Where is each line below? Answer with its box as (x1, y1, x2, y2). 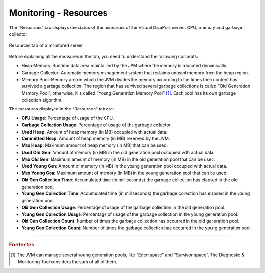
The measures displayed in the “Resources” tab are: (9, 106, 114, 112)
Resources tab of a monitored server (9, 42, 83, 49)
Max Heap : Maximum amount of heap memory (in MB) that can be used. (21, 142, 168, 148)
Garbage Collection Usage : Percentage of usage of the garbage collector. (21, 122, 172, 128)
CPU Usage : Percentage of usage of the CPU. (21, 115, 114, 121)
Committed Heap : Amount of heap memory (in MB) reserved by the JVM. (21, 136, 170, 142)
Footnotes (9, 241, 35, 248)
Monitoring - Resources (9, 7, 108, 18)
